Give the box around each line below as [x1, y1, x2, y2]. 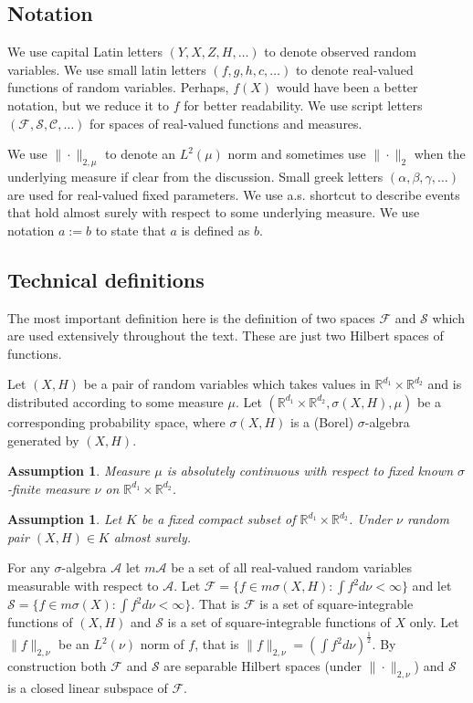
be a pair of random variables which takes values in [83, 374, 371, 393]
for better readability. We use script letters [184, 95, 423, 114]
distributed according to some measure [7, 392, 224, 411]
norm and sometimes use [227, 144, 366, 163]
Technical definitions [7, 265, 205, 293]
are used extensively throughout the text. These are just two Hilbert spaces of [7, 326, 444, 345]
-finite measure [7, 478, 90, 498]
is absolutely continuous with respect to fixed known [166, 461, 454, 480]
